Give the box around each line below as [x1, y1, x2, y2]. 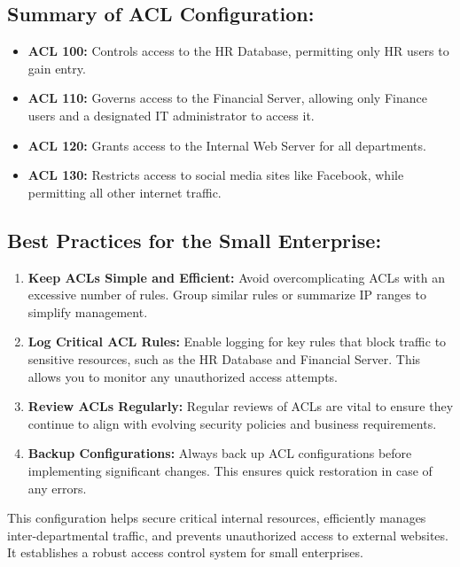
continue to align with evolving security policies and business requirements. [27, 414, 437, 432]
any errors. [27, 478, 87, 497]
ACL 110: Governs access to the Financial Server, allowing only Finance [27, 89, 427, 107]
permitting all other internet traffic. [27, 183, 222, 201]
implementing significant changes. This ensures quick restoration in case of [27, 461, 433, 479]
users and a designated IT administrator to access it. [27, 105, 315, 124]
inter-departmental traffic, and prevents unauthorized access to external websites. [7, 525, 448, 544]
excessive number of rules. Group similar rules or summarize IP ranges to [27, 285, 426, 304]
